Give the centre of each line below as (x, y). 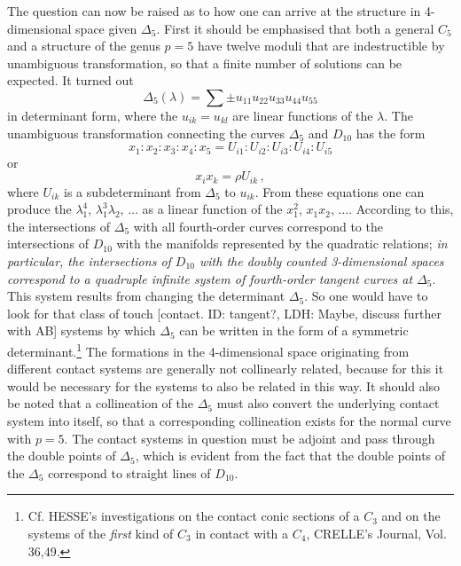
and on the (411, 516)
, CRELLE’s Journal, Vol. (376, 533)
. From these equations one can (340, 191)
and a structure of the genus (84, 46)
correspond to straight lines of (129, 472)
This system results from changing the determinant (146, 296)
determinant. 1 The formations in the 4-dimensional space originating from (208, 350)
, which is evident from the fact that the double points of (290, 456)
